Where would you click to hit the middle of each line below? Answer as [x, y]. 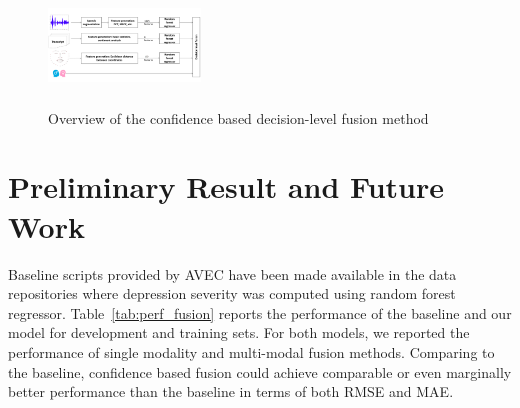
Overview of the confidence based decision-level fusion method [238, 117]
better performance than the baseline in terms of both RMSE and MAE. [231, 391]
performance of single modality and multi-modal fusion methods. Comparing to [251, 351]
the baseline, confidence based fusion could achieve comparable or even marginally [260, 371]
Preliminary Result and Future [226, 186]
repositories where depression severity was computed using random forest [232, 293]
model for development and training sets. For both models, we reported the [239, 332]
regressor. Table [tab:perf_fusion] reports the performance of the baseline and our [260, 312]
